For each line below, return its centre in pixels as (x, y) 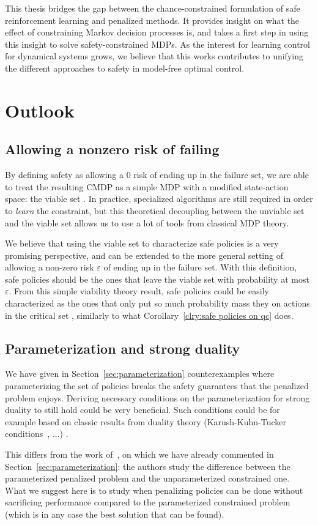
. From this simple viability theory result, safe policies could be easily (139, 291)
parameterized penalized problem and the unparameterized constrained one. (147, 478)
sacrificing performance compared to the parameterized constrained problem (148, 502)
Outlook (40, 110)
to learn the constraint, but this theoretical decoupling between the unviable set (155, 210)
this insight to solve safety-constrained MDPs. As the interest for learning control (157, 44)
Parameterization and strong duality (123, 348)
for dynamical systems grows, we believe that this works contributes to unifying (154, 56)
